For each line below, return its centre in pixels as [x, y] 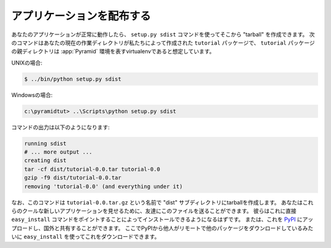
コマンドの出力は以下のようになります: [61, 127]
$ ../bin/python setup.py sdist [73, 79]
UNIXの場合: [27, 63]
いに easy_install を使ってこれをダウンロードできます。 [86, 237]
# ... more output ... [58, 152]
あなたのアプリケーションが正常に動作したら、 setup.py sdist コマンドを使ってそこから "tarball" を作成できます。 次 [163, 34]
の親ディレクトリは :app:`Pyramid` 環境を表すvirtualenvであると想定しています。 [113, 52]
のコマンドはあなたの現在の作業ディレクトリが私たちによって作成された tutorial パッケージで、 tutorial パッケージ [163, 42]
